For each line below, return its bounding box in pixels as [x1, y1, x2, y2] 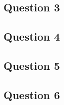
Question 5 [3, 57, 60, 73]
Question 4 [3, 29, 60, 44]
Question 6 [3, 87, 60, 102]
